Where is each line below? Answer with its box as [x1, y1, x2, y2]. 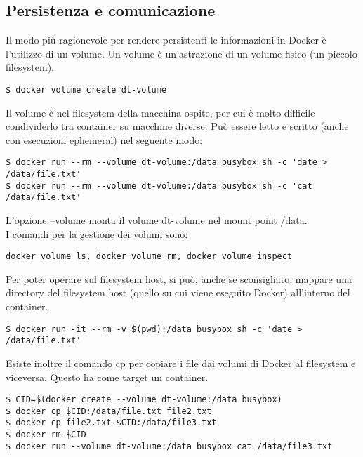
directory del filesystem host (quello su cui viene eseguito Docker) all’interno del [6, 285, 350, 300]
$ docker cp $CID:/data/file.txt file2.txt [6, 406, 212, 416]
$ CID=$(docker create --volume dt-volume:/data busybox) [6, 395, 282, 405]
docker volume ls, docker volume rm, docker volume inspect [6, 251, 293, 262]
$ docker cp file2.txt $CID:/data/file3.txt [6, 418, 217, 428]
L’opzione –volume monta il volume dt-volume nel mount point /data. [6, 213, 308, 227]
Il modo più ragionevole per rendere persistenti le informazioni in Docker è [6, 32, 326, 47]
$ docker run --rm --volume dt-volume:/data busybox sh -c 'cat [6, 180, 312, 191]
